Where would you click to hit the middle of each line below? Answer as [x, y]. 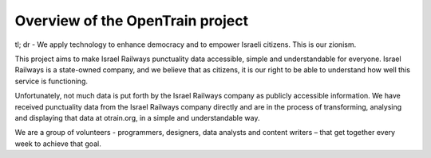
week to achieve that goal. [58, 144]
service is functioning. [51, 81]
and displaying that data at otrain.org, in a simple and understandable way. [137, 118]
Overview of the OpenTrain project [132, 21]
